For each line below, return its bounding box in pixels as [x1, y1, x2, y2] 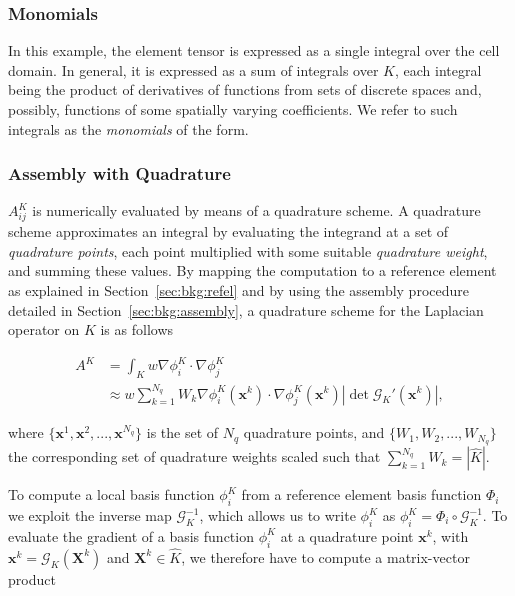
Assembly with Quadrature [8, 161, 231, 186]
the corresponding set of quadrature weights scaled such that [8, 446, 381, 467]
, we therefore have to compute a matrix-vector [181, 546, 470, 567]
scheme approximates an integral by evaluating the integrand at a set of [8, 221, 449, 242]
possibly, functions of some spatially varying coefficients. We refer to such [8, 99, 458, 119]
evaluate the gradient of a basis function [8, 525, 254, 546]
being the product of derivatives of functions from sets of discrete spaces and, [8, 79, 482, 100]
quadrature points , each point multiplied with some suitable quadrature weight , [8, 240, 488, 261]
